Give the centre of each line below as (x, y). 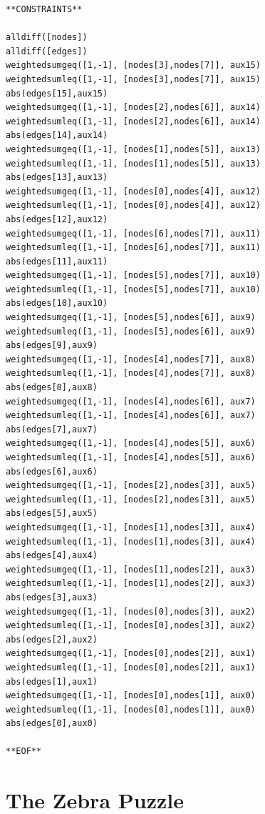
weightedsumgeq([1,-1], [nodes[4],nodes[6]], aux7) (131, 401)
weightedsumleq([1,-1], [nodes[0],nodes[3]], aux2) (131, 626)
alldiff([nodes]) (47, 38)
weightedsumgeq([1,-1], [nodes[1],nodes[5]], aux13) (133, 149)
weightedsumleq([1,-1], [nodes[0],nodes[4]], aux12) (133, 205)
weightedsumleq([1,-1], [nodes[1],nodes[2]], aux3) (131, 584)
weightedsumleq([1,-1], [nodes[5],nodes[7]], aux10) (133, 289)
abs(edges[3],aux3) (52, 597)
